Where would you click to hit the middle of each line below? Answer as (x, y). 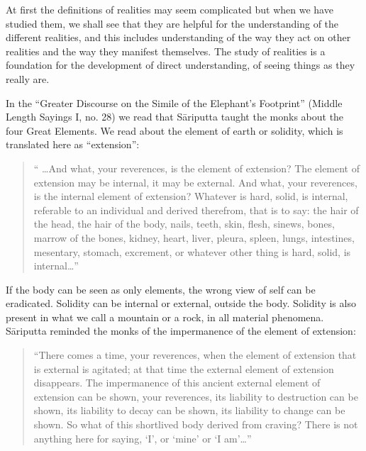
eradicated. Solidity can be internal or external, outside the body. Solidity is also (181, 303)
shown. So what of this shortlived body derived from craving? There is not (196, 424)
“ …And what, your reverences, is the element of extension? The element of (197, 168)
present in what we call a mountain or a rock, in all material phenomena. (165, 317)
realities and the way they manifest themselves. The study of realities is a (166, 51)
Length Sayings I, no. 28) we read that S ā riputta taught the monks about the (175, 117)
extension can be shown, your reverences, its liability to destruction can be (196, 396)
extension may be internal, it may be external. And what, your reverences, (195, 182)
